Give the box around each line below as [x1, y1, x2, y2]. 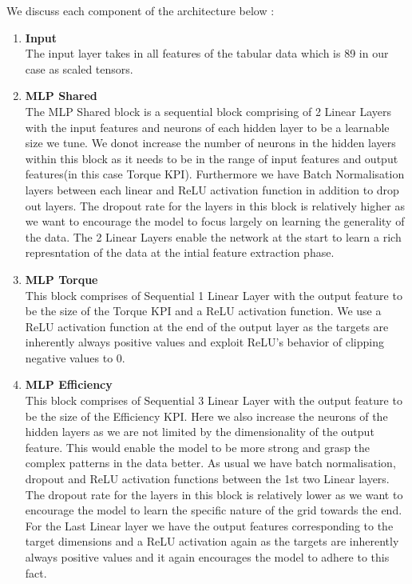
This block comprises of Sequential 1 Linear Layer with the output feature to [25, 286, 402, 303]
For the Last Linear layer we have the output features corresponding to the [25, 517, 394, 534]
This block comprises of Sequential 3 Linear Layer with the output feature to [25, 392, 402, 409]
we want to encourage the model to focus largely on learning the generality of [25, 213, 405, 230]
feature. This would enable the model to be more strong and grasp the [25, 438, 370, 455]
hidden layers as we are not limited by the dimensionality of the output [25, 423, 374, 440]
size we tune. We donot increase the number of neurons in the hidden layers [25, 134, 396, 151]
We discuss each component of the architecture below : [6, 2, 275, 18]
